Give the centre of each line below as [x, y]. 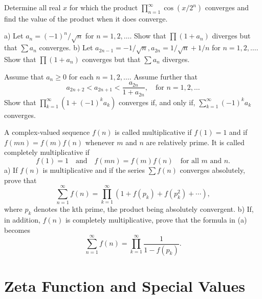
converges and [227, 7]
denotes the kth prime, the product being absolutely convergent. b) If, [144, 209]
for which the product [104, 7]
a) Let [14, 36]
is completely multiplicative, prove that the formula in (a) [156, 220]
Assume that [24, 76]
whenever [100, 142]
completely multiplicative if [47, 152]
